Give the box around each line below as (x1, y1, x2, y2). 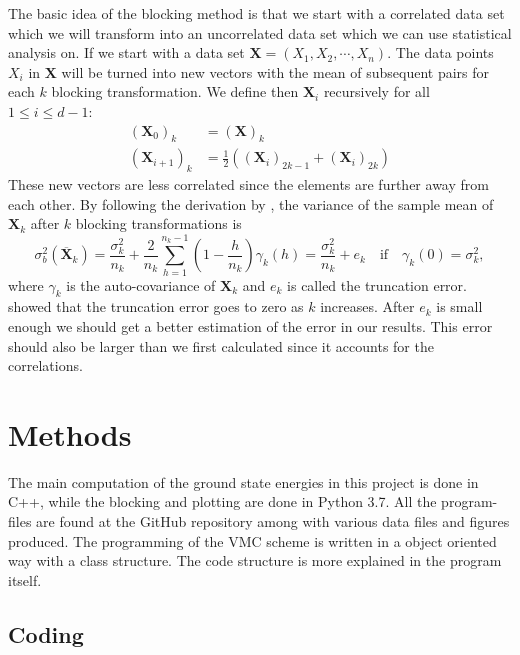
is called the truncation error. (287, 274, 467, 295)
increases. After (320, 296, 415, 317)
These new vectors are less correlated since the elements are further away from (8, 174, 489, 195)
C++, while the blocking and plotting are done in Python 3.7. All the (8, 491, 437, 512)
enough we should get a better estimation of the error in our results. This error (8, 315, 493, 336)
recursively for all (323, 81, 430, 102)
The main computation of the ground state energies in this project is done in (8, 471, 479, 492)
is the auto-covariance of (66, 274, 216, 295)
